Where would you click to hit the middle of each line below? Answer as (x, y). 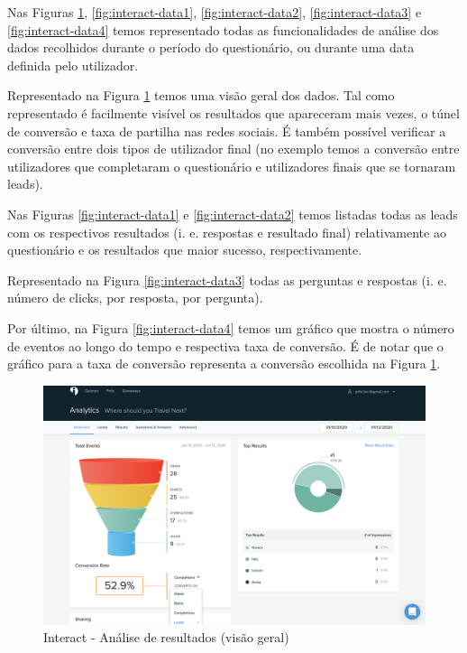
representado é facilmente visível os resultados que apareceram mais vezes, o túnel (233, 112)
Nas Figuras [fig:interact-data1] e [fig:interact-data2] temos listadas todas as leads (233, 214)
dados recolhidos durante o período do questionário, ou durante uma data (211, 47)
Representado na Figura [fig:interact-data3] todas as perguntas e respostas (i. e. (227, 280)
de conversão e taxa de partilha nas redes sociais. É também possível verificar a (227, 131)
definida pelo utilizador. (73, 65)
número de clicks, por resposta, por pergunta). (135, 298)
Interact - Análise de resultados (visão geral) (166, 637)
